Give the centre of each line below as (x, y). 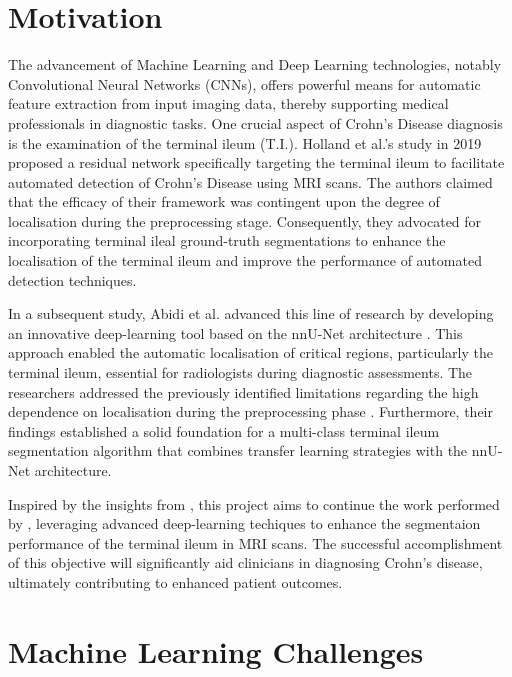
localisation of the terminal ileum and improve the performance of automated (245, 260)
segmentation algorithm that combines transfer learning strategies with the (238, 450)
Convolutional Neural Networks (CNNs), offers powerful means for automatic (244, 83)
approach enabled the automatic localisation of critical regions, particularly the (250, 352)
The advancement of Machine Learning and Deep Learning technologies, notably (255, 64)
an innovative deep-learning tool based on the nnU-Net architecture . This (235, 332)
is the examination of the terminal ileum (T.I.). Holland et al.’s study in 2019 (245, 142)
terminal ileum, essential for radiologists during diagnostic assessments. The (240, 372)
